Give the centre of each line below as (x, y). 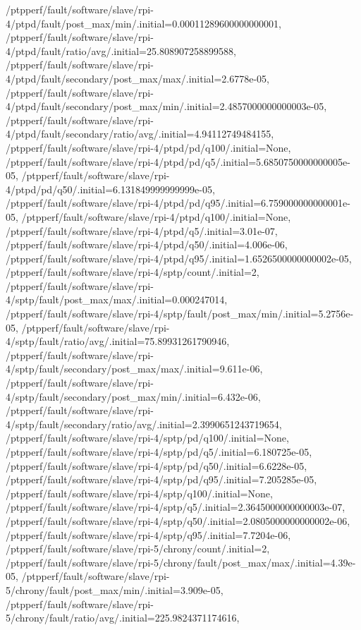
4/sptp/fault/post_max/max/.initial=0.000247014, (117, 299)
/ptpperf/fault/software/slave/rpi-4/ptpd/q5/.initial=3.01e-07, (142, 230)
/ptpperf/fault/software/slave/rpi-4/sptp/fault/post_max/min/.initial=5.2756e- (180, 314)
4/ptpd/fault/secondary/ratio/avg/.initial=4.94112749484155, (140, 134)
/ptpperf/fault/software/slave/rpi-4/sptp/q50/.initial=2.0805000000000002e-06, (178, 520)
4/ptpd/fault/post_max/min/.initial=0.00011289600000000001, (143, 23)
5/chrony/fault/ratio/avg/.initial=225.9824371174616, (123, 618)
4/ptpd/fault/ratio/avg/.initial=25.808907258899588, (121, 50)
